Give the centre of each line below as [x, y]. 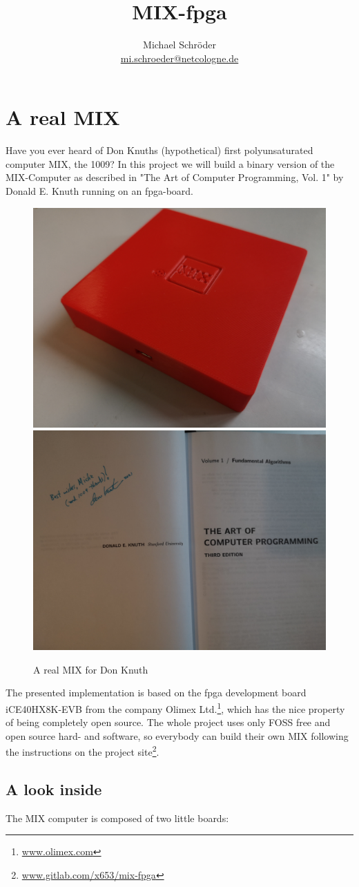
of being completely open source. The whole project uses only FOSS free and [168, 722]
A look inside [54, 789]
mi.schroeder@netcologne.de [179, 58]
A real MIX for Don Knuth [91, 669]
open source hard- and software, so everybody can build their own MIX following [177, 735]
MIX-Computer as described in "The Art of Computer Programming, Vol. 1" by [175, 177]
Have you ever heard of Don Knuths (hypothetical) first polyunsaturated [159, 150]
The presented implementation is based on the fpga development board [156, 693]
